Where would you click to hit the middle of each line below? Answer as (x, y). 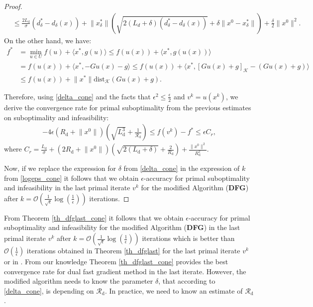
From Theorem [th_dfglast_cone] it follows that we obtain (94, 217)
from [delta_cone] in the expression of (182, 168)
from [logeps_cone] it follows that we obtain (71, 178)
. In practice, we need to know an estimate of (174, 290)
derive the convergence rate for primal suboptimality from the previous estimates (128, 107)
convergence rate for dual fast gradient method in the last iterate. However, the (125, 271)
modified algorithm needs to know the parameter (79, 281)
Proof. (13, 6)
